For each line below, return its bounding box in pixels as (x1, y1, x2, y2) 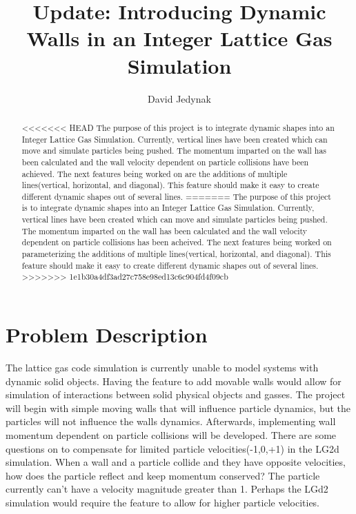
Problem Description (6, 320, 208, 349)
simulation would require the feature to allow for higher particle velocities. (6, 495, 320, 509)
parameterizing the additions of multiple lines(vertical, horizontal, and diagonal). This (21, 248, 331, 260)
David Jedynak (148, 91, 211, 105)
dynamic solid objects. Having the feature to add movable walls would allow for (6, 373, 342, 388)
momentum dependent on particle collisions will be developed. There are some (6, 427, 337, 442)
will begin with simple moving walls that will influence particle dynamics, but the (6, 400, 351, 415)
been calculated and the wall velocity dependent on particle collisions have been (21, 156, 309, 167)
